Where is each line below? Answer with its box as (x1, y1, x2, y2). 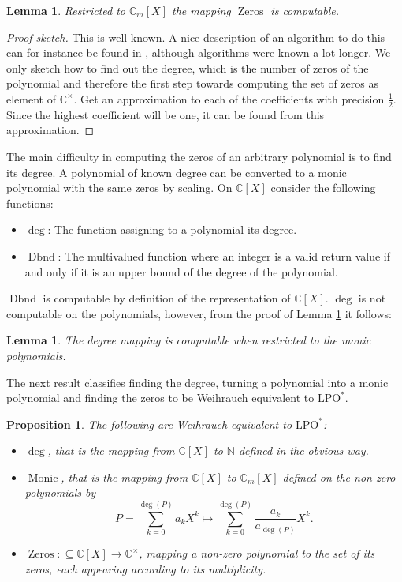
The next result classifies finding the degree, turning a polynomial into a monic (6, 374, 389, 390)
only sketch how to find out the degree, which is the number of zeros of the (6, 59, 369, 76)
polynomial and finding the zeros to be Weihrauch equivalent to (6, 389, 315, 406)
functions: (6, 194, 54, 211)
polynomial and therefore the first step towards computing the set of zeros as (6, 75, 378, 92)
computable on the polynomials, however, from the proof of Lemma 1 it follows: (6, 305, 392, 321)
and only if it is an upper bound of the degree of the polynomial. (24, 263, 338, 280)
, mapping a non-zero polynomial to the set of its (139, 545, 375, 561)
